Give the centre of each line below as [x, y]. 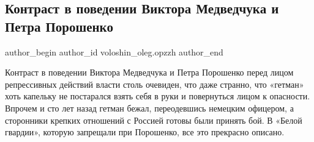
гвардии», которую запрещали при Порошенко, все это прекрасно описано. [145, 132]
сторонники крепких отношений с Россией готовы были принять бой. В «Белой [154, 120]
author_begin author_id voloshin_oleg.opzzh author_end [114, 51]
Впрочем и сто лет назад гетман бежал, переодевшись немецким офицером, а [149, 108]
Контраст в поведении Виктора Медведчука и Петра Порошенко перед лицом [149, 72]
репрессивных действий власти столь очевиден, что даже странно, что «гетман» [155, 84]
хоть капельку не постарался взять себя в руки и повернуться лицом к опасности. [158, 96]
